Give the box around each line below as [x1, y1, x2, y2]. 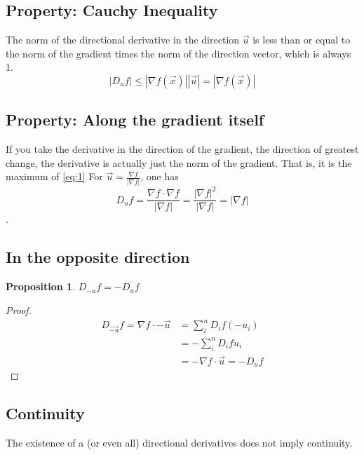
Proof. [6, 302, 32, 317]
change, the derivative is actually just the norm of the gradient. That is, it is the [6, 155, 352, 170]
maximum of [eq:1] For [6, 169, 103, 184]
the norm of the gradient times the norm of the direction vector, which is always [6, 46, 351, 60]
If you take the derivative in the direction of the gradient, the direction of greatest [6, 142, 359, 156]
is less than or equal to [252, 32, 351, 47]
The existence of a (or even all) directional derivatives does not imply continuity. [6, 435, 353, 450]
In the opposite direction [6, 246, 190, 268]
